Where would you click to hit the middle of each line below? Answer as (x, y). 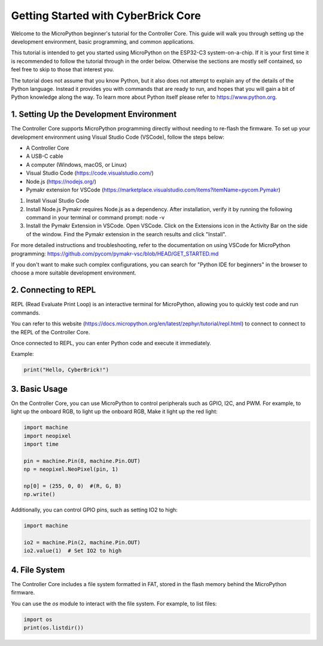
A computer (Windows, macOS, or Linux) (77, 164)
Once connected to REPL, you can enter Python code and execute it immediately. (111, 343)
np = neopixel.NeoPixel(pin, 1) (71, 469)
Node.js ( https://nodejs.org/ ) (61, 181)
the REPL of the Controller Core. (51, 332)
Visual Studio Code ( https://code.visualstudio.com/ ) (90, 173)
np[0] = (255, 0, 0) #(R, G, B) (73, 486)
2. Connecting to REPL (54, 290)
